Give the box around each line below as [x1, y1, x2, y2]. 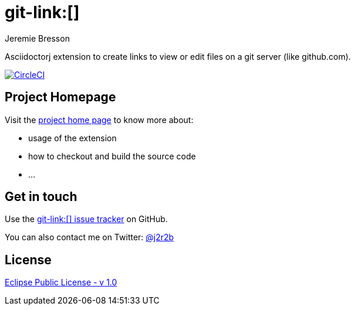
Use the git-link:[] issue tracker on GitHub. [5, 214, 168, 224]
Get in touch [5, 189, 77, 205]
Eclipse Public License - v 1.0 [5, 277, 117, 288]
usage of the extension [28, 132, 117, 143]
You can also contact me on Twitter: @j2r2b [5, 232, 174, 243]
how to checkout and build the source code [28, 151, 196, 161]
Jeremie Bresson [5, 33, 70, 43]
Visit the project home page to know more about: [5, 114, 194, 125]
